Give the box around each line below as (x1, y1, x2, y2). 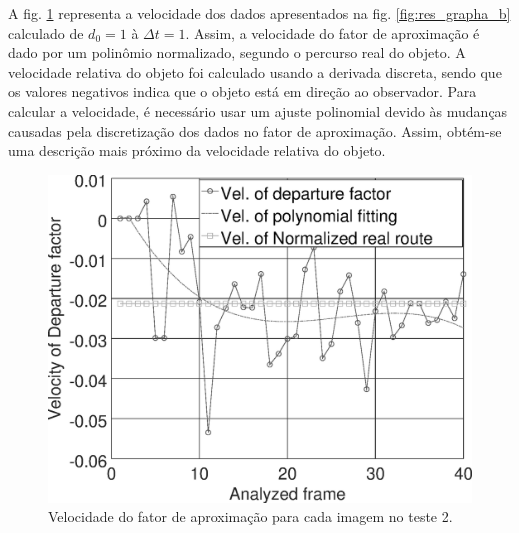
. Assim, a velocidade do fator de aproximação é (185, 22, 480, 43)
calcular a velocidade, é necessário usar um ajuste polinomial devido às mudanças (8, 100, 508, 121)
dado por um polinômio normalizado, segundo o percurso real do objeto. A (8, 42, 466, 63)
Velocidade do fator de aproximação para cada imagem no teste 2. (48, 506, 453, 527)
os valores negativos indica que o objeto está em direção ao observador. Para (8, 81, 477, 102)
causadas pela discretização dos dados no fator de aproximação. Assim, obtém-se (8, 120, 502, 141)
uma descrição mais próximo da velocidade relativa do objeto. (8, 140, 386, 161)
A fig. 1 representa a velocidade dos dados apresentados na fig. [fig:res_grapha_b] (8, 3, 511, 23)
